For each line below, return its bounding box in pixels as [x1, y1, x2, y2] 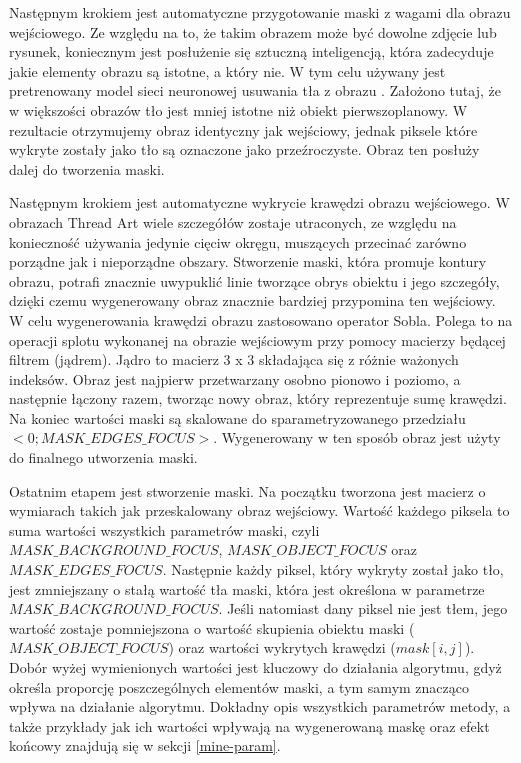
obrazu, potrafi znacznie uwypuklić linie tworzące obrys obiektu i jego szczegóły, [9, 270, 500, 291]
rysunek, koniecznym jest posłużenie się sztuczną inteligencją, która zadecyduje [9, 41, 494, 62]
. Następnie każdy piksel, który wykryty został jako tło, [162, 559, 504, 580]
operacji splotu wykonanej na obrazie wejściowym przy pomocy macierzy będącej [9, 329, 506, 350]
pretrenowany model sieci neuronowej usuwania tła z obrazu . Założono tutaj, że [9, 80, 501, 101]
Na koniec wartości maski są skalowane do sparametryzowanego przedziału [9, 407, 466, 428]
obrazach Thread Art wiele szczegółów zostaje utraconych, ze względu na [9, 211, 457, 232]
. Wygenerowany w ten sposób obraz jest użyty [213, 427, 501, 448]
